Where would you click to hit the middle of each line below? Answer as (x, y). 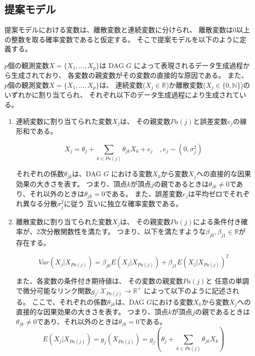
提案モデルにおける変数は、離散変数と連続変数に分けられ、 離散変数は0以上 (127, 30)
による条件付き (217, 221)
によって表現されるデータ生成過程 (188, 65)
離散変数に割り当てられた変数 (64, 221)
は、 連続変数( (123, 85)
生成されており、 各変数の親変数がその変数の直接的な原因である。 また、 (129, 75)
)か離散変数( (186, 85)
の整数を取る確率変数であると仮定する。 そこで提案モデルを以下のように (122, 39)
